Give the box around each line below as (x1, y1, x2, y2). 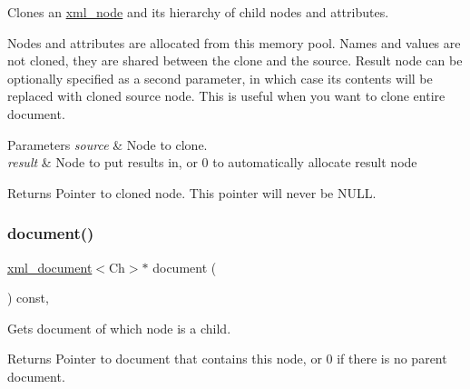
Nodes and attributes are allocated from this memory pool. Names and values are (7, 33, 461, 52)
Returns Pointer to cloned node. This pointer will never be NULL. (7, 183, 377, 202)
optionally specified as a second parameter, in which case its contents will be (7, 68, 433, 87)
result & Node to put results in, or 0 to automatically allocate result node (7, 153, 417, 172)
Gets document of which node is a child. (7, 318, 231, 337)
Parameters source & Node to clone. (7, 135, 208, 154)
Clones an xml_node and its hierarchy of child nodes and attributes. (7, 3, 389, 21)
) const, (7, 288, 49, 307)
